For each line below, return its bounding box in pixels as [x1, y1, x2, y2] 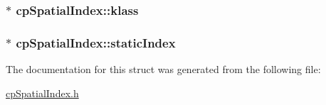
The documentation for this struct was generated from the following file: [6, 62, 321, 77]
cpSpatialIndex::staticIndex [16, 33, 176, 51]
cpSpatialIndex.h [6, 85, 79, 100]
